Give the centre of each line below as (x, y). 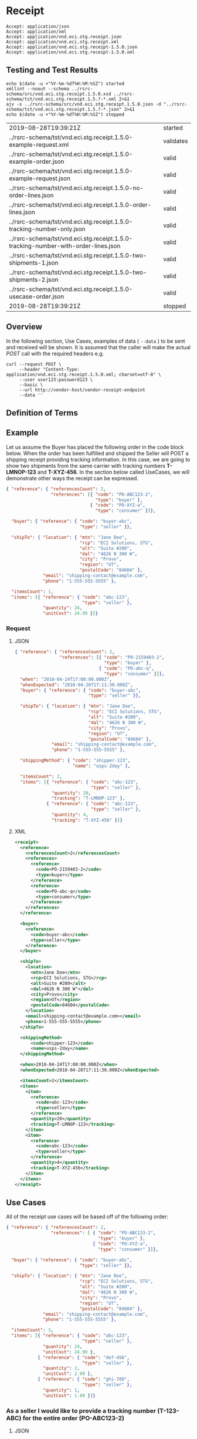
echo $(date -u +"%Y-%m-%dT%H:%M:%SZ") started (65, 83)
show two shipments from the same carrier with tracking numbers (86, 465)
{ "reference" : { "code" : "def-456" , (84, 1357)
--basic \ (31, 385)
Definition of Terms (42, 413)
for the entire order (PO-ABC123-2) (74, 1418)
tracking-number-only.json (47, 229)
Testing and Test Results (52, 70)
